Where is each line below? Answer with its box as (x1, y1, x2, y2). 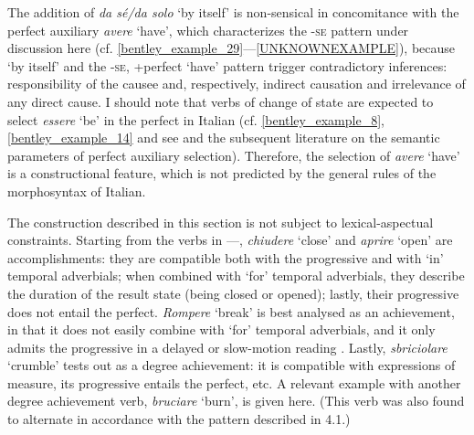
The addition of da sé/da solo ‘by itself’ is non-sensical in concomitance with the (7, 3, 459, 21)
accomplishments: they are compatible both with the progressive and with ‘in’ (7, 248, 444, 267)
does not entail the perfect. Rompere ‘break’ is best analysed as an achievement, (7, 302, 455, 321)
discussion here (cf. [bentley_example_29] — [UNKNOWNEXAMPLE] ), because (7, 38, 456, 58)
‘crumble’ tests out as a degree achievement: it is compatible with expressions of (7, 355, 456, 375)
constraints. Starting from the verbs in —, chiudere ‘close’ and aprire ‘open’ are (7, 230, 453, 249)
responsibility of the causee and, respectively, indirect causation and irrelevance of (7, 74, 466, 93)
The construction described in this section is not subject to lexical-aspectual (7, 212, 434, 231)
